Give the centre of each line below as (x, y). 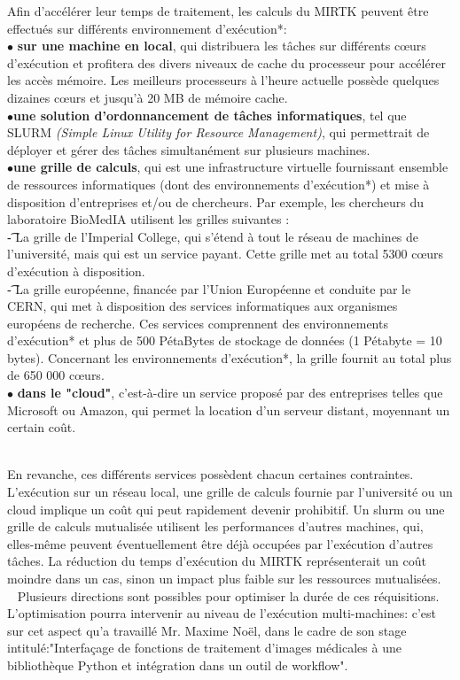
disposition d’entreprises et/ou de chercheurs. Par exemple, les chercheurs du (215, 201)
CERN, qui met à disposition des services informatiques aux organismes (203, 306)
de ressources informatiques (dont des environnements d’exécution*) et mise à (218, 184)
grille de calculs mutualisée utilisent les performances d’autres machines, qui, (215, 526)
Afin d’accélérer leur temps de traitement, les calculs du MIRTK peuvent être (218, 11)
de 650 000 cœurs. (56, 375)
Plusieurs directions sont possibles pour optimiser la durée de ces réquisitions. (228, 595)
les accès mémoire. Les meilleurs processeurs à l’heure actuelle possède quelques (223, 80)
